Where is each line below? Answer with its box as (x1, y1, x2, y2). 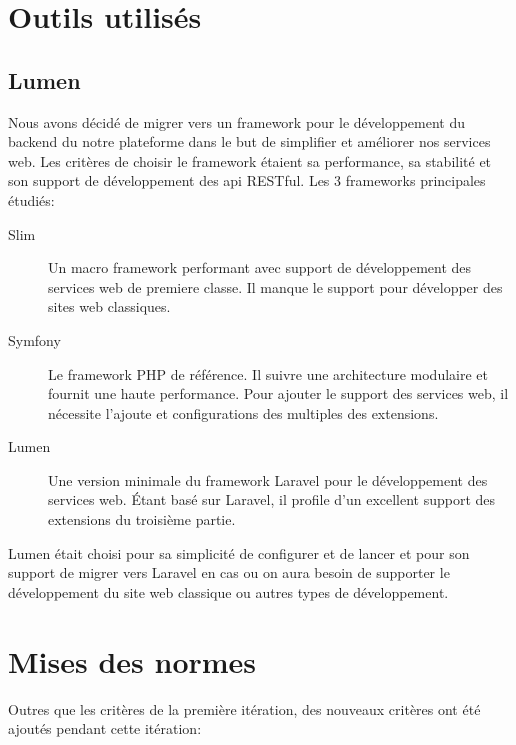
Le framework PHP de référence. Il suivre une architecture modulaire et (48, 363, 489, 384)
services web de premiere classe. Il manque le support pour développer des (48, 276, 503, 297)
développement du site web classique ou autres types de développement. (8, 581, 449, 602)
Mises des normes (8, 640, 257, 681)
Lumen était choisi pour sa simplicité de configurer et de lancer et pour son (8, 542, 470, 563)
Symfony (8, 329, 61, 350)
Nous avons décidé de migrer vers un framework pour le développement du (8, 111, 466, 132)
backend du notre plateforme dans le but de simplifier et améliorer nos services (8, 131, 491, 152)
